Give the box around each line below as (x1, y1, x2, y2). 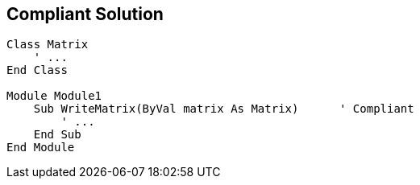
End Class (6, 64, 68, 77)
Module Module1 (6, 89, 102, 103)
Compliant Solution (6, 4, 164, 24)
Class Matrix (6, 38, 89, 51)
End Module (6, 141, 75, 154)
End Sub (33, 128, 81, 142)
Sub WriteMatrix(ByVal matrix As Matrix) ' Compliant (33, 102, 414, 116)
